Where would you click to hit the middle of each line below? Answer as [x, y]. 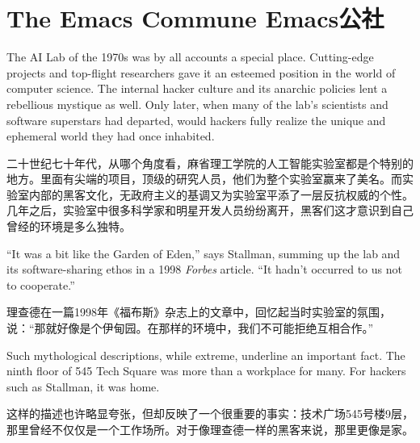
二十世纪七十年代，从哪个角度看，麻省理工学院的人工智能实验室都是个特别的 [210, 163]
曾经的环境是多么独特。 [69, 226]
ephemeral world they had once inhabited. [111, 136]
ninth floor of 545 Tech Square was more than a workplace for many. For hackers [206, 371]
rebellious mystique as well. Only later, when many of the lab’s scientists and [197, 104]
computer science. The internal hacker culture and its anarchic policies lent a [197, 88]
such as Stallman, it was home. [83, 386]
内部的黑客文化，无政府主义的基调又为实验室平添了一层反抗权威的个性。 [221, 194]
